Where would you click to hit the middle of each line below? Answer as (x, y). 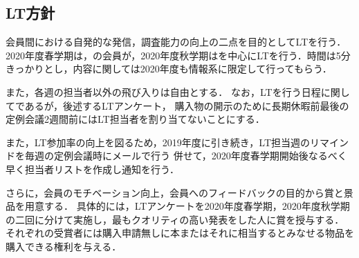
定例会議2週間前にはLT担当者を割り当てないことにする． (135, 119)
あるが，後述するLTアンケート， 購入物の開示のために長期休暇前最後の (187, 105)
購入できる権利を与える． (64, 246)
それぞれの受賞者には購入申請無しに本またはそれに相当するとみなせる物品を (180, 233)
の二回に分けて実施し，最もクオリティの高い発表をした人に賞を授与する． (175, 219)
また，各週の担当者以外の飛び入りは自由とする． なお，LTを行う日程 (163, 91)
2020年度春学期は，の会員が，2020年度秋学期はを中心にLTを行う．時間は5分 (178, 55)
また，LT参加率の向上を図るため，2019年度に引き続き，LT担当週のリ (163, 142)
